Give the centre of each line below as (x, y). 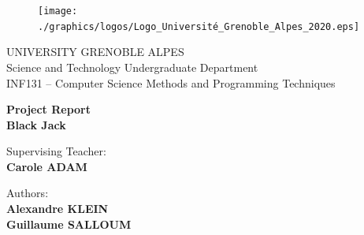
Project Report (49, 109)
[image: (58, 11)
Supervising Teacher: (56, 151)
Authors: (28, 193)
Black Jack (36, 124)
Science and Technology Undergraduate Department (132, 67)
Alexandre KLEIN (58, 209)
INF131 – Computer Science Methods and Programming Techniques (171, 82)
